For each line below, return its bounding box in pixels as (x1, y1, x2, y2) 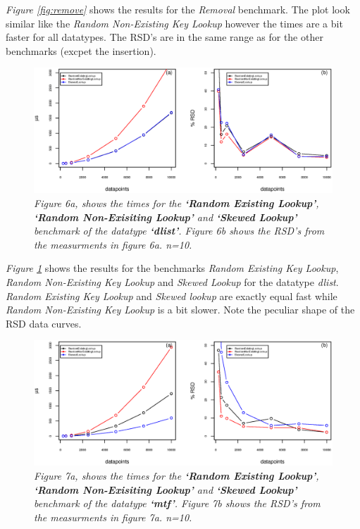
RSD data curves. (6, 316, 82, 330)
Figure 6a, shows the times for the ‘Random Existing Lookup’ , (34, 196, 319, 211)
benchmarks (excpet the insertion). (6, 43, 156, 58)
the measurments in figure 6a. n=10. (34, 237, 192, 251)
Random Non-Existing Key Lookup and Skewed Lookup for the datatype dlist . (6, 274, 339, 289)
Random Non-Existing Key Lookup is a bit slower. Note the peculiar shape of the (6, 302, 355, 317)
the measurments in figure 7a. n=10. (34, 509, 192, 524)
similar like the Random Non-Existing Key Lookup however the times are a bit (6, 15, 343, 30)
